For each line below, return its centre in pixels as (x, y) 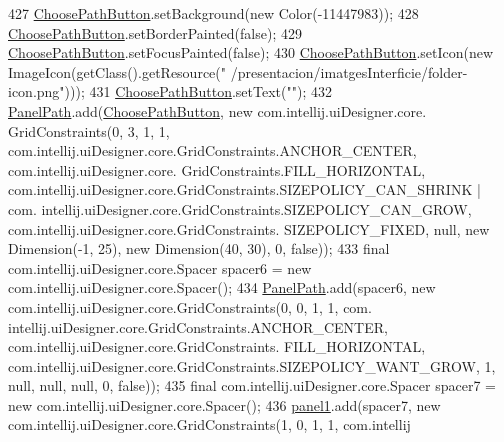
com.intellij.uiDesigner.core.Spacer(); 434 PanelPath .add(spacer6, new (222, 287)
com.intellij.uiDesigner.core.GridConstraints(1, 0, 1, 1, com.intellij (209, 424)
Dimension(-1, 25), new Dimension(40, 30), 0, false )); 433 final (199, 248)
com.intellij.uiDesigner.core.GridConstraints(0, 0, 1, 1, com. (190, 306)
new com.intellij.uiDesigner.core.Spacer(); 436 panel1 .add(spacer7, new (224, 404)
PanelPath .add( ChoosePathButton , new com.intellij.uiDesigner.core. (217, 110)
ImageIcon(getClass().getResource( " (117, 71)
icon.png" (36, 91)
